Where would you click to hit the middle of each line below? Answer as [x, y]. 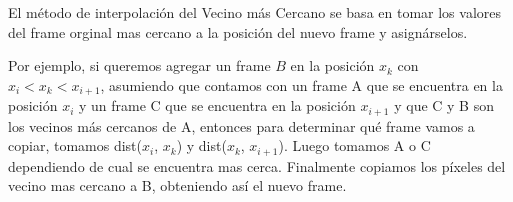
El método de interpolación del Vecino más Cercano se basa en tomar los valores [255, 12]
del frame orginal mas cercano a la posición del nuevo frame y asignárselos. [238, 31]
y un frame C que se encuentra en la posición [217, 105]
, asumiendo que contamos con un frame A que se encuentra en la [301, 84]
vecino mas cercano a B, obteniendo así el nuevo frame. [177, 185]
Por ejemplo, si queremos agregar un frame [139, 65]
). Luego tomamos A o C [354, 145]
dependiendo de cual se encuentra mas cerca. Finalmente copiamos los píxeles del [257, 165]
